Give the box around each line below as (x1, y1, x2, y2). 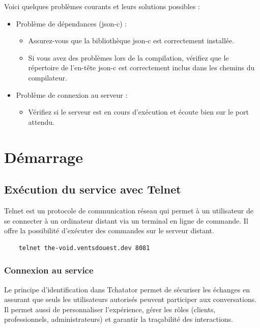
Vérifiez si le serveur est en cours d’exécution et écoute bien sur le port (28, 106, 249, 117)
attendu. (28, 116, 54, 127)
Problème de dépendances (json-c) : (16, 18, 127, 29)
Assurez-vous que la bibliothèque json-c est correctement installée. (28, 35, 235, 46)
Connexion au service (4, 264, 94, 277)
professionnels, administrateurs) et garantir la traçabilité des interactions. (4, 314, 234, 324)
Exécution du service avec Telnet (4, 181, 181, 197)
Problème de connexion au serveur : (16, 89, 128, 100)
